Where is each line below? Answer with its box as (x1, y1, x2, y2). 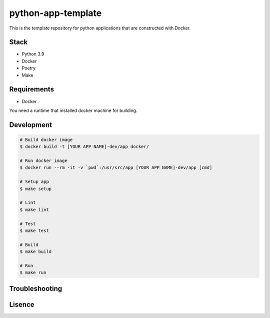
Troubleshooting (9, 284, 62, 292)
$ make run (19, 270, 46, 275)
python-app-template (9, 7, 102, 18)
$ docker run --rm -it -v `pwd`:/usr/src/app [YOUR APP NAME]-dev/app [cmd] (19, 165, 212, 170)
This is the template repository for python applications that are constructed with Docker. (9, 25, 191, 31)
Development (9, 120, 52, 129)
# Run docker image (19, 158, 67, 163)
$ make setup (19, 185, 52, 191)
